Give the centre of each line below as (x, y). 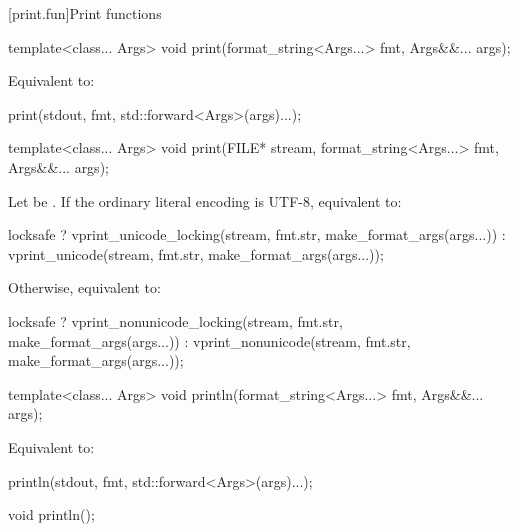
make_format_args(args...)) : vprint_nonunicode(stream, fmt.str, (209, 340)
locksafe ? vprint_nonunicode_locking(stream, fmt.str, (175, 320)
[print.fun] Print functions (85, 13)
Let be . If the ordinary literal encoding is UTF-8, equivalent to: (205, 200)
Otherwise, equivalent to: (84, 287)
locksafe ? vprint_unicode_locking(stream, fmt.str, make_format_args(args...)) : (257, 234)
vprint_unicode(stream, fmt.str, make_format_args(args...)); (196, 253)
